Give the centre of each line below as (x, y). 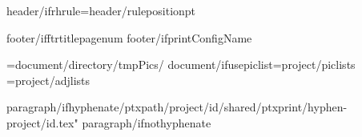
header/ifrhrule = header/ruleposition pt (101, 10)
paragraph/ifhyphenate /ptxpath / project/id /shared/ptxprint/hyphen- (177, 107)
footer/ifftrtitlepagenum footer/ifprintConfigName (129, 37)
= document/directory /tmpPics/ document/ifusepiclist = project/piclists (181, 64)
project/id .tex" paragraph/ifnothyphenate (109, 122)
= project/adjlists (48, 80)
